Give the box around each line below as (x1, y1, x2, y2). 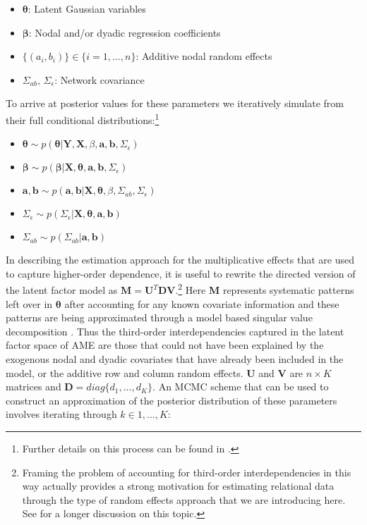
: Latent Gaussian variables (28, 1, 146, 16)
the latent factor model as (6, 283, 118, 297)
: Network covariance (54, 72, 145, 87)
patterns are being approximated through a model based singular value (6, 310, 313, 325)
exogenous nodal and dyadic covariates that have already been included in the (6, 352, 344, 366)
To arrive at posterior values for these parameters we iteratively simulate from (6, 96, 344, 111)
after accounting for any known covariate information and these (64, 296, 339, 311)
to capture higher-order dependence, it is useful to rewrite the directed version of (6, 266, 356, 280)
